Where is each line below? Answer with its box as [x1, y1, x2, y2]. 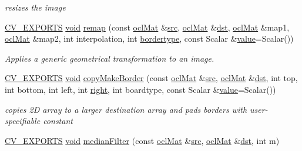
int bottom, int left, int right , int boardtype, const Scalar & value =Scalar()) [5, 83, 276, 95]
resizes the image [5, 1, 66, 13]
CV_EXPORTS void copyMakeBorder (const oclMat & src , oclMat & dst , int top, [5, 72, 298, 84]
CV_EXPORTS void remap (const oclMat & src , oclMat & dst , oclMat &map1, [5, 21, 290, 33]
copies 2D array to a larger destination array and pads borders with [5, 103, 247, 115]
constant [43, 115, 73, 127]
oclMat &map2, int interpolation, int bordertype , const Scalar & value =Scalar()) [5, 32, 294, 45]
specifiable [5, 115, 41, 127]
